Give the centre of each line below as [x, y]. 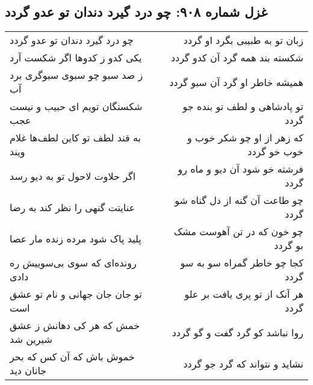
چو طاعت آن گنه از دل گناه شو [239, 200]
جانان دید [28, 371]
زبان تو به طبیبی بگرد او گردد [243, 40]
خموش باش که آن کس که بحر [72, 357]
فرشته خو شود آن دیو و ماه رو [240, 169]
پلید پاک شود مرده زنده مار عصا [76, 238]
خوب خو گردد [275, 152]
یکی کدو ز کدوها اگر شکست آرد [76, 58]
